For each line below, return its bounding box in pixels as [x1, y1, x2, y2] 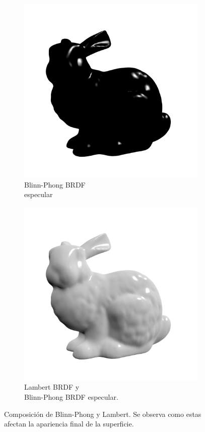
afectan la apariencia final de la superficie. [4, 418, 134, 429]
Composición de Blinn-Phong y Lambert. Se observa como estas [4, 408, 201, 419]
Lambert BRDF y [24, 382, 80, 392]
